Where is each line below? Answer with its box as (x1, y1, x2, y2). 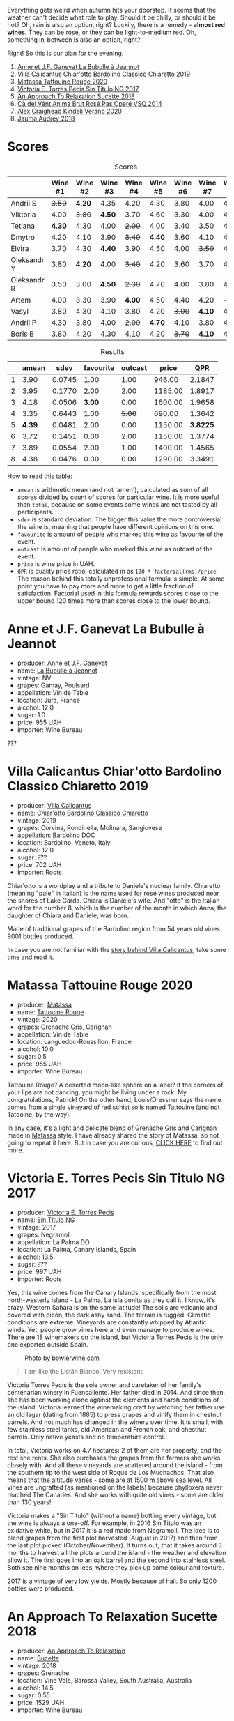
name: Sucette (17, 1653, 59, 1662)
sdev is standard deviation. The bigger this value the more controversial (17, 515, 222, 523)
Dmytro (10, 232, 36, 242)
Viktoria (10, 209, 36, 219)
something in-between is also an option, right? (7, 36, 141, 44)
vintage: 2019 (17, 816, 57, 825)
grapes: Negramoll (17, 1230, 71, 1239)
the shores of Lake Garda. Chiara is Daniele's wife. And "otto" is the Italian (7, 896, 220, 905)
